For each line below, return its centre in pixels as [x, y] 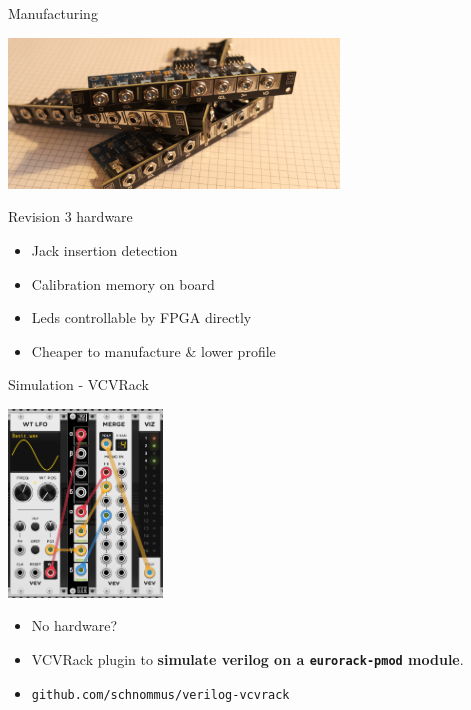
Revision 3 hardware [70, 216]
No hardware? [74, 625]
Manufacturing [53, 13]
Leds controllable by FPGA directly [141, 317]
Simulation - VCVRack [78, 384]
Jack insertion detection [104, 249]
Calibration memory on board [123, 283]
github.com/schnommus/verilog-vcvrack [160, 694]
